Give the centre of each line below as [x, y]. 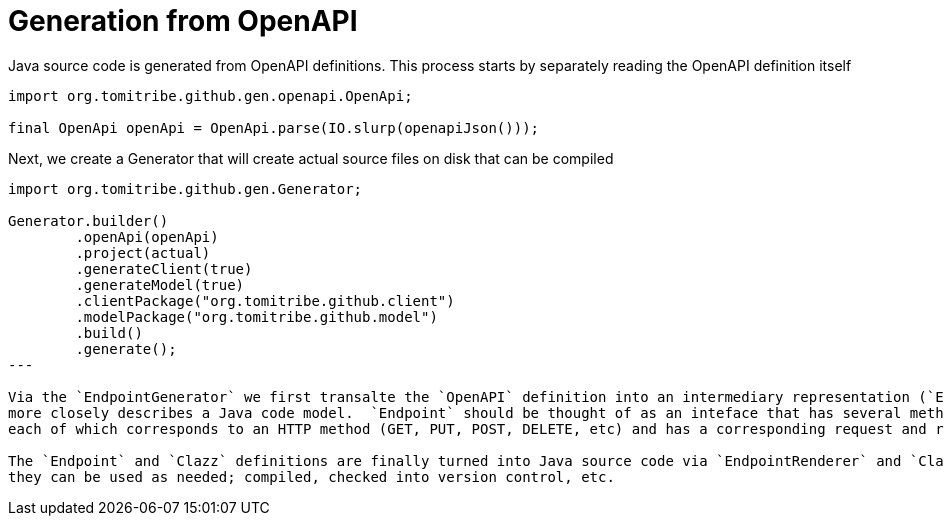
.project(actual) [143, 252]
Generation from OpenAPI [183, 21]
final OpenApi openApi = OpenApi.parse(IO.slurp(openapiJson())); [274, 127]
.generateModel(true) [160, 284]
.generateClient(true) [164, 268]
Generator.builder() [88, 220]
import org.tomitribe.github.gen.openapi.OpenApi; [210, 95]
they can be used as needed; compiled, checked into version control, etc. [311, 476]
